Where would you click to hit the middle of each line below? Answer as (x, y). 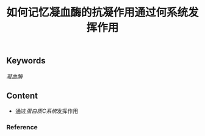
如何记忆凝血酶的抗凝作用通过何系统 (97, 13)
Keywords (26, 61)
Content (22, 96)
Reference (22, 127)
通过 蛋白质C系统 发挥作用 (47, 111)
